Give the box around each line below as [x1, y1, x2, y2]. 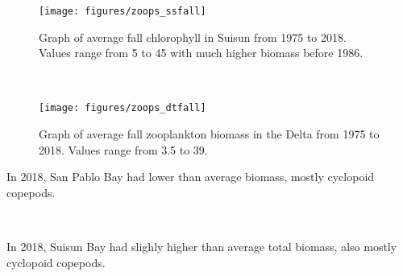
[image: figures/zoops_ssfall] [39, 6, 206, 17]
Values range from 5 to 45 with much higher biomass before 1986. [39, 44, 364, 61]
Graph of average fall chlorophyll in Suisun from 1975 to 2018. [39, 28, 347, 45]
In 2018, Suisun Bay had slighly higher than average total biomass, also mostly [6, 238, 397, 255]
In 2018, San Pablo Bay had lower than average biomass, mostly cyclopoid [6, 168, 375, 185]
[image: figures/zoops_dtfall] [39, 102, 206, 114]
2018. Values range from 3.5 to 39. [39, 141, 208, 158]
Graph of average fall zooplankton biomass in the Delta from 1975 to [39, 126, 380, 142]
